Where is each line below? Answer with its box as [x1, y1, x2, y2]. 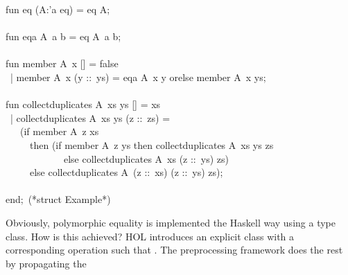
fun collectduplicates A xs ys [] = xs [6, 97, 161, 112]
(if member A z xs [19, 124, 99, 139]
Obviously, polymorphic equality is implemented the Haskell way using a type [6, 215, 336, 229]
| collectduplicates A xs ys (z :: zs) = [10, 110, 171, 125]
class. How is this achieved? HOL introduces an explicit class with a [6, 229, 295, 243]
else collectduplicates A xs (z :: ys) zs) [63, 151, 229, 166]
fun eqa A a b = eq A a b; [6, 29, 121, 44]
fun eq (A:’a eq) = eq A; [6, 2, 110, 16]
